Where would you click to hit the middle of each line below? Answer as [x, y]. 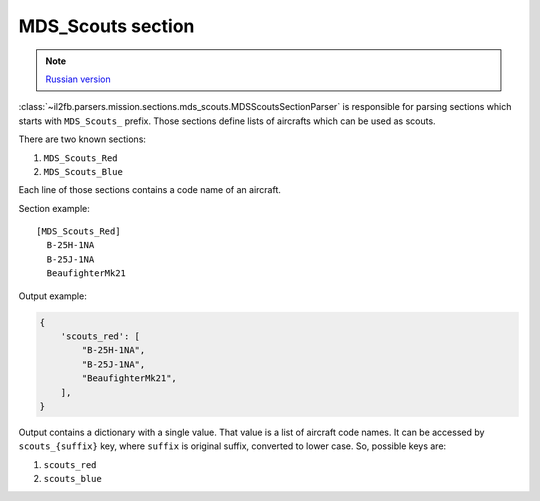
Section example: [54, 208]
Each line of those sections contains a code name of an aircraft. [150, 190]
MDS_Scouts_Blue [83, 171]
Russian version [78, 79]
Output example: [52, 296]
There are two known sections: [82, 139]
